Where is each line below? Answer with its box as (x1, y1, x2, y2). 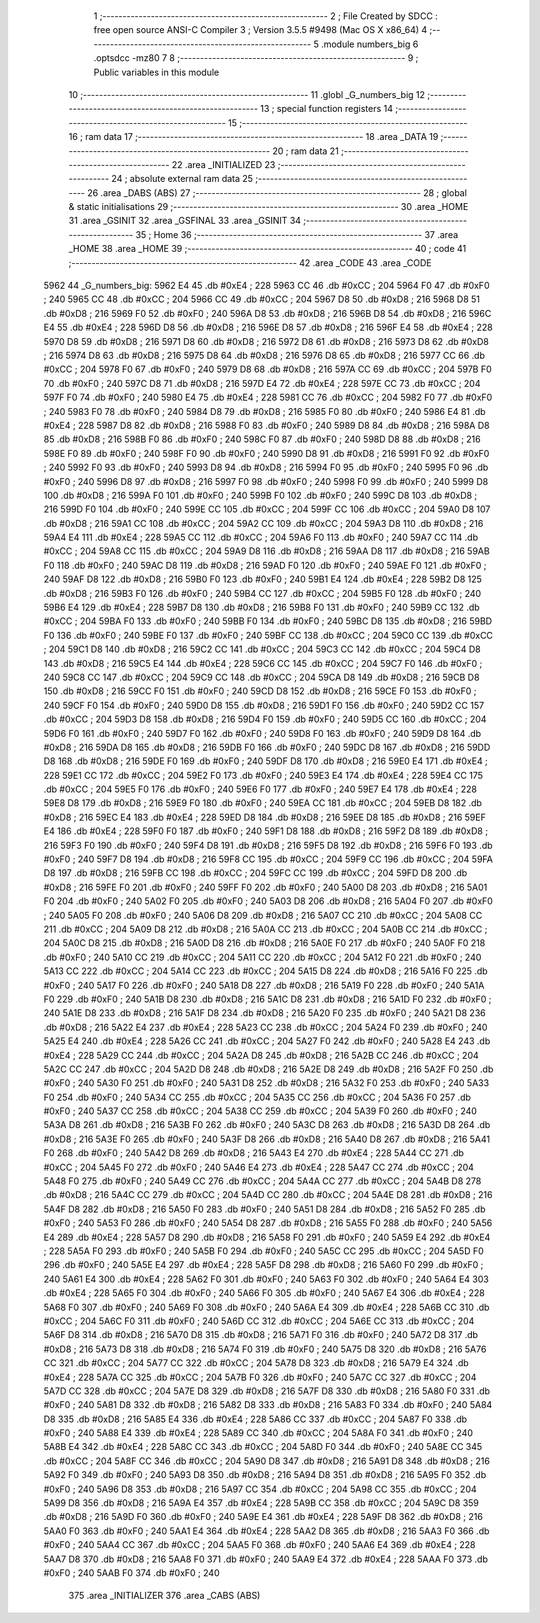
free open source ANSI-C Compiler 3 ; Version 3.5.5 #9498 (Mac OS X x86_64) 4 (93, 24, 428, 36)
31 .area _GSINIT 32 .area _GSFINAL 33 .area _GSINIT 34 (68, 215, 302, 227)
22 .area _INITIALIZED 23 (171, 158, 276, 170)
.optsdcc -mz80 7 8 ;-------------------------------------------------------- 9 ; (93, 52, 419, 64)
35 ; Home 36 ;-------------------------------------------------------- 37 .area (135, 228, 459, 240)
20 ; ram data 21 (271, 145, 339, 157)
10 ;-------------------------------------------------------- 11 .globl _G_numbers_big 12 (68, 88, 425, 100)
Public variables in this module (93, 66, 220, 78)
